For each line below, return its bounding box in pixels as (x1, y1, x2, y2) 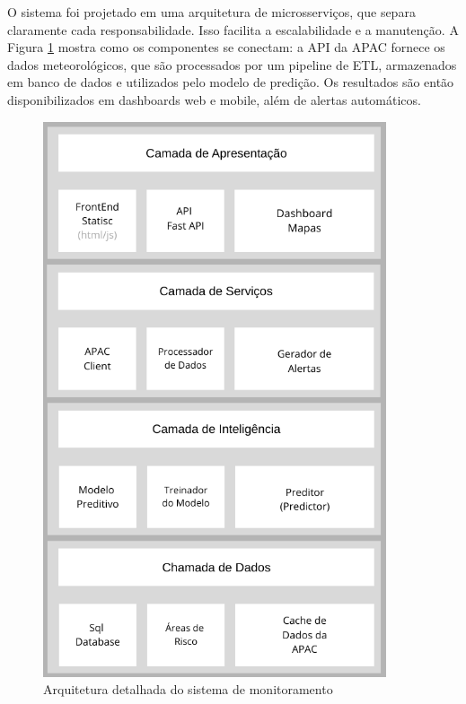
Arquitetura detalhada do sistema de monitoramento (43, 680, 333, 699)
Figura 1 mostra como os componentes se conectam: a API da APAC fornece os (7, 38, 445, 56)
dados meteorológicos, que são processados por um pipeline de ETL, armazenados (7, 55, 457, 74)
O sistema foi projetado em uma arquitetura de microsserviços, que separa (7, 3, 416, 21)
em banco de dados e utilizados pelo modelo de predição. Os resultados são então (7, 73, 454, 91)
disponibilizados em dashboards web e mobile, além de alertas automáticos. (7, 90, 421, 109)
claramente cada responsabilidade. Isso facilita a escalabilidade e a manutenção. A (7, 20, 459, 39)
